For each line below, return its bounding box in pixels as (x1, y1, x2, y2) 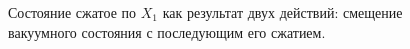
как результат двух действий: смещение (162, 2, 403, 22)
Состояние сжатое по (8, 2, 137, 22)
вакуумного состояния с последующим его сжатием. (8, 21, 326, 42)
